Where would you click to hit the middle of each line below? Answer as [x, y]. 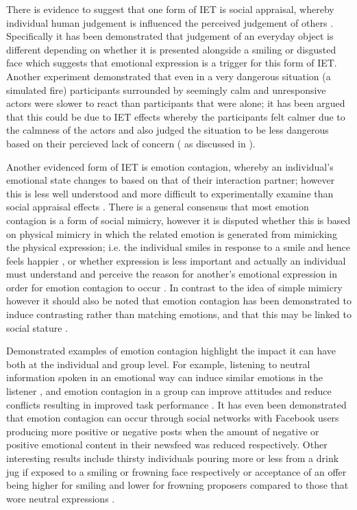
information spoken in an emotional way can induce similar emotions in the [164, 377]
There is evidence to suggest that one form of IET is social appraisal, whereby [170, 9]
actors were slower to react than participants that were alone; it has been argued [176, 103]
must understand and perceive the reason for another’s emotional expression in [172, 274]
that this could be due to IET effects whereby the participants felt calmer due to [176, 116]
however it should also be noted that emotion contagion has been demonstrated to [179, 301]
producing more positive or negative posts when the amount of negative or [163, 431]
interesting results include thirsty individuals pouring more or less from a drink [173, 458]
